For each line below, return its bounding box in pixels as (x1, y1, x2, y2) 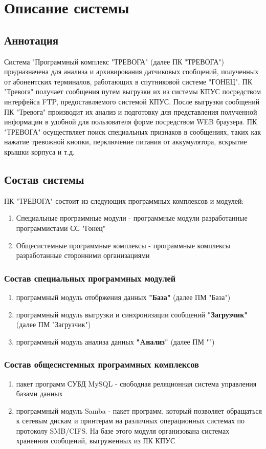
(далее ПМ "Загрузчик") (16, 319, 91, 330)
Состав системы (4, 171, 84, 187)
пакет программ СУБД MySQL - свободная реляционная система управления (16, 378, 257, 389)
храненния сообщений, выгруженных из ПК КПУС (16, 435, 175, 446)
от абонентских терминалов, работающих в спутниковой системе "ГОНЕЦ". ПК (4, 76, 253, 87)
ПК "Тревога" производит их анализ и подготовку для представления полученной (4, 106, 257, 117)
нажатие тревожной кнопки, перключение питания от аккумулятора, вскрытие (4, 136, 247, 147)
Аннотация (4, 32, 59, 48)
